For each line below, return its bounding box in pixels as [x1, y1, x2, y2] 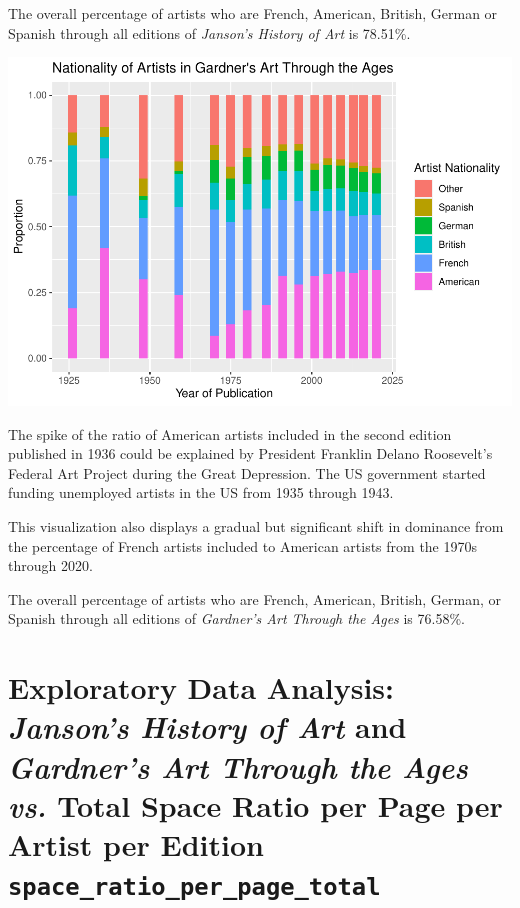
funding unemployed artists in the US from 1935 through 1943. [8, 482, 394, 503]
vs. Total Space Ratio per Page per [8, 784, 503, 826]
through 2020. [8, 555, 93, 576]
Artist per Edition [8, 823, 264, 864]
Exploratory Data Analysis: [8, 667, 394, 708]
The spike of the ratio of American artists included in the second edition [8, 423, 452, 444]
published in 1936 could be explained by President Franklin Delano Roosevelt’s [8, 443, 493, 464]
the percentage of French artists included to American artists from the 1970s [8, 535, 478, 556]
